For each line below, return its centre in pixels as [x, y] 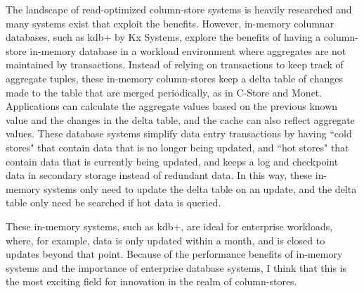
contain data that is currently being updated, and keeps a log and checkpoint [172, 161]
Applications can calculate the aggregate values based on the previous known [172, 106]
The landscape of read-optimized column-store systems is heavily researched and [179, 9]
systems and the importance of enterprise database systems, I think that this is [176, 267]
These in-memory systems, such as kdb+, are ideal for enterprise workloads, [169, 226]
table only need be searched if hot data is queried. [113, 202]
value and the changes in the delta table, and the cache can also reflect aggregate [180, 119]
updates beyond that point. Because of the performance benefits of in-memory [174, 254]
